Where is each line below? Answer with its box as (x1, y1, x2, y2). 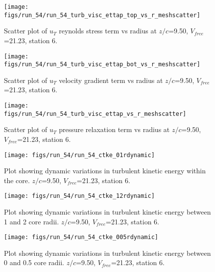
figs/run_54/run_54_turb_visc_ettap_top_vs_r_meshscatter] (4, 11, 200, 19)
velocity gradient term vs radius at (59, 75, 163, 85)
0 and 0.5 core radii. (4, 257, 64, 268)
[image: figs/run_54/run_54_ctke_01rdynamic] (4, 151, 155, 159)
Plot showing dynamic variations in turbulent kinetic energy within (4, 165, 206, 176)
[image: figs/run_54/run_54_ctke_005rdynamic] (4, 234, 158, 241)
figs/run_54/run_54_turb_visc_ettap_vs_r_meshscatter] (4, 110, 187, 117)
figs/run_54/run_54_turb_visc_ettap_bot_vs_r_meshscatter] (4, 61, 200, 68)
